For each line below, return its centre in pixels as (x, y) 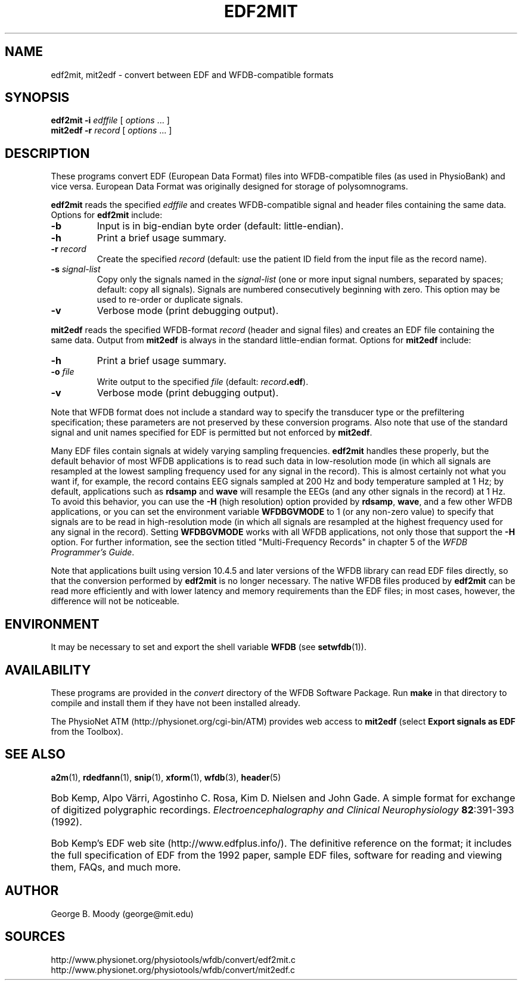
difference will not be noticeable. (115, 601)
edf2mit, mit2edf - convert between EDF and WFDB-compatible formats (192, 74)
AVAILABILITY (48, 670)
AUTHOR (32, 891)
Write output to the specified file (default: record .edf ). (203, 382)
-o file (63, 372)
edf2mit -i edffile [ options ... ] (110, 120)
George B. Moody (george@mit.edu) (122, 913)
